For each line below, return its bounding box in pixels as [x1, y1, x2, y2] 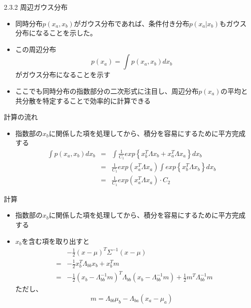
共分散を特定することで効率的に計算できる [15, 95, 151, 105]
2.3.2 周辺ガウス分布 [4, 2, 68, 12]
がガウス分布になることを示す [15, 69, 110, 80]
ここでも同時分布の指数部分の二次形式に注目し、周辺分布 [15, 86, 199, 96]
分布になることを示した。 [15, 28, 97, 38]
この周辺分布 [15, 44, 56, 54]
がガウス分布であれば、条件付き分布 [74, 18, 189, 28]
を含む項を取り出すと [21, 236, 90, 246]
